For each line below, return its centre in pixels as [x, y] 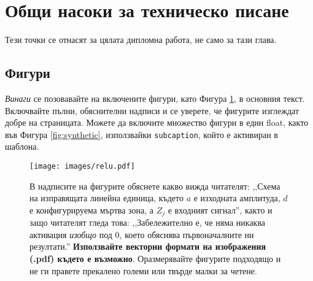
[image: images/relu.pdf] [82, 166]
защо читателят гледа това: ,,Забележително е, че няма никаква [148, 222]
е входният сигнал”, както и [220, 210]
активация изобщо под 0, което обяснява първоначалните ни [142, 234]
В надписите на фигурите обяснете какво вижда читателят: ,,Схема [155, 186]
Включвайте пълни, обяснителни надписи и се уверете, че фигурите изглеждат [152, 110]
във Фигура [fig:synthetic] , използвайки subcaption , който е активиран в [141, 134]
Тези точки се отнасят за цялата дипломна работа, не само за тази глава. [141, 40]
